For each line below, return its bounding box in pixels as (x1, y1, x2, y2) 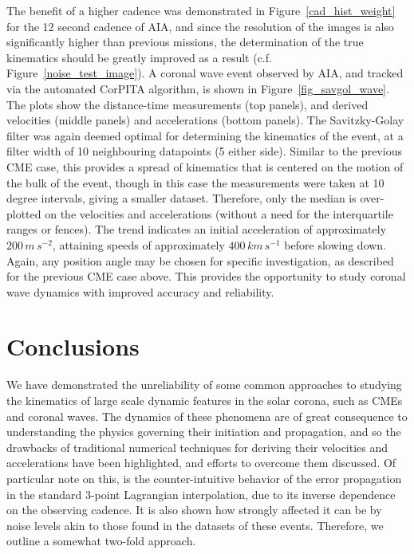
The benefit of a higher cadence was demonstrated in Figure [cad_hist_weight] (6, 2, 396, 18)
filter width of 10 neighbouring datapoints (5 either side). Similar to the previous (6, 143, 402, 159)
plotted (6, 205, 41, 222)
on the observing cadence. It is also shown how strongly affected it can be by (6, 501, 382, 518)
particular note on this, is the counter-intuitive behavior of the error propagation (6, 470, 402, 486)
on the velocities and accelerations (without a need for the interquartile (45, 205, 393, 222)
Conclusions (6, 330, 140, 363)
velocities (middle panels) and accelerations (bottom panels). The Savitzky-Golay (6, 112, 404, 128)
